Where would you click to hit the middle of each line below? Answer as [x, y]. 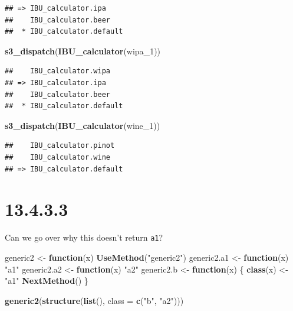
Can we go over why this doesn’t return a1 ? [84, 237]
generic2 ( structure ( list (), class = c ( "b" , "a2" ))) [94, 300]
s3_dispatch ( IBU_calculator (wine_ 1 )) [83, 125]
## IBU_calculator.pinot [60, 146]
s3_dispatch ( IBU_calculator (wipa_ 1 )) [83, 51]
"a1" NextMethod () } [47, 281]
